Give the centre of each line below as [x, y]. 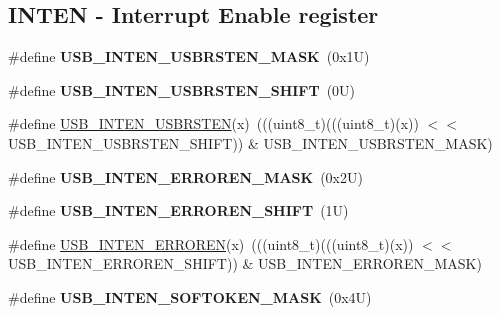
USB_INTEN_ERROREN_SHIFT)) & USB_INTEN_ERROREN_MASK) [245, 263]
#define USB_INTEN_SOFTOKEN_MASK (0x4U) [190, 296]
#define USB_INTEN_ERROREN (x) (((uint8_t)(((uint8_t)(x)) [211, 243]
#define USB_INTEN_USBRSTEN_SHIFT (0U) [182, 89]
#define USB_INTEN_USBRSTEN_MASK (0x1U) [189, 56]
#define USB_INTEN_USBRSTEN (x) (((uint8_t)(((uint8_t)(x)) [213, 123]
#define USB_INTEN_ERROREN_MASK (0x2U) [185, 176]
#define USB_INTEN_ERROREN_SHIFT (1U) [178, 210]
